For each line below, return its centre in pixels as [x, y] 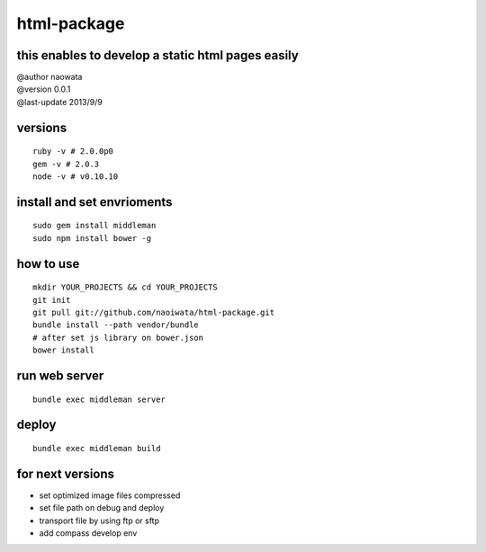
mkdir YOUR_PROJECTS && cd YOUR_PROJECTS [125, 287]
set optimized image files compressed [110, 495]
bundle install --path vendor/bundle [116, 325]
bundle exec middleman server [99, 399]
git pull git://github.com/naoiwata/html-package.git [153, 313]
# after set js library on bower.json [118, 338]
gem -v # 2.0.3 [66, 164]
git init [52, 300]
